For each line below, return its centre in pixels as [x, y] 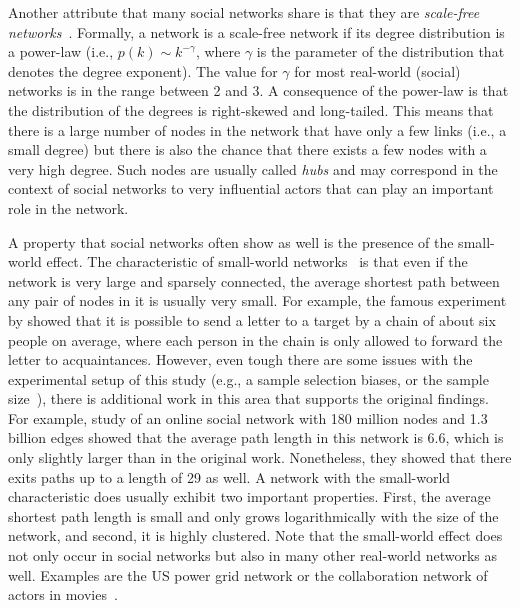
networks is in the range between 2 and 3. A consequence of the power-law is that [258, 90]
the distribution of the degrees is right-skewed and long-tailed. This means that [251, 109]
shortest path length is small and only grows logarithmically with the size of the [253, 515]
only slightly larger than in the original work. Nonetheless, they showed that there [260, 457]
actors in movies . [63, 594]
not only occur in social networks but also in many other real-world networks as [253, 555]
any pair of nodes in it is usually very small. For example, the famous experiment [257, 300]
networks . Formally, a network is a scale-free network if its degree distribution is [256, 31]
